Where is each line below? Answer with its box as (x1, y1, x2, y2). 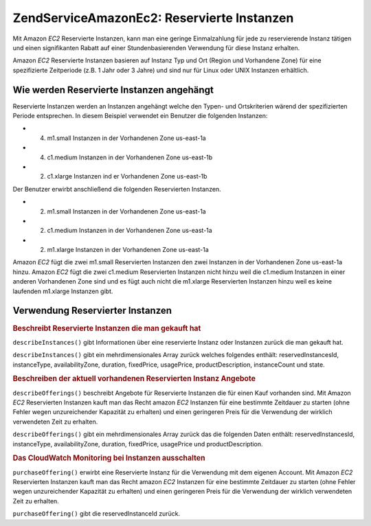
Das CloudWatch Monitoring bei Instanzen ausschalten (12, 453, 205, 463)
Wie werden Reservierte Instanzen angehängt (12, 84, 214, 95)
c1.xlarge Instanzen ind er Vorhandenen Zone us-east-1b (47, 172, 207, 181)
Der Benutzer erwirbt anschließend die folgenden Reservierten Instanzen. (12, 185, 221, 193)
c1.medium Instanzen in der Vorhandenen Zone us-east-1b (47, 153, 213, 161)
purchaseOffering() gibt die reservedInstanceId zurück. (12, 510, 181, 518)
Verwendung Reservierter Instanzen (12, 305, 172, 317)
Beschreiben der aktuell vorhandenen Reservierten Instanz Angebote (12, 374, 256, 384)
